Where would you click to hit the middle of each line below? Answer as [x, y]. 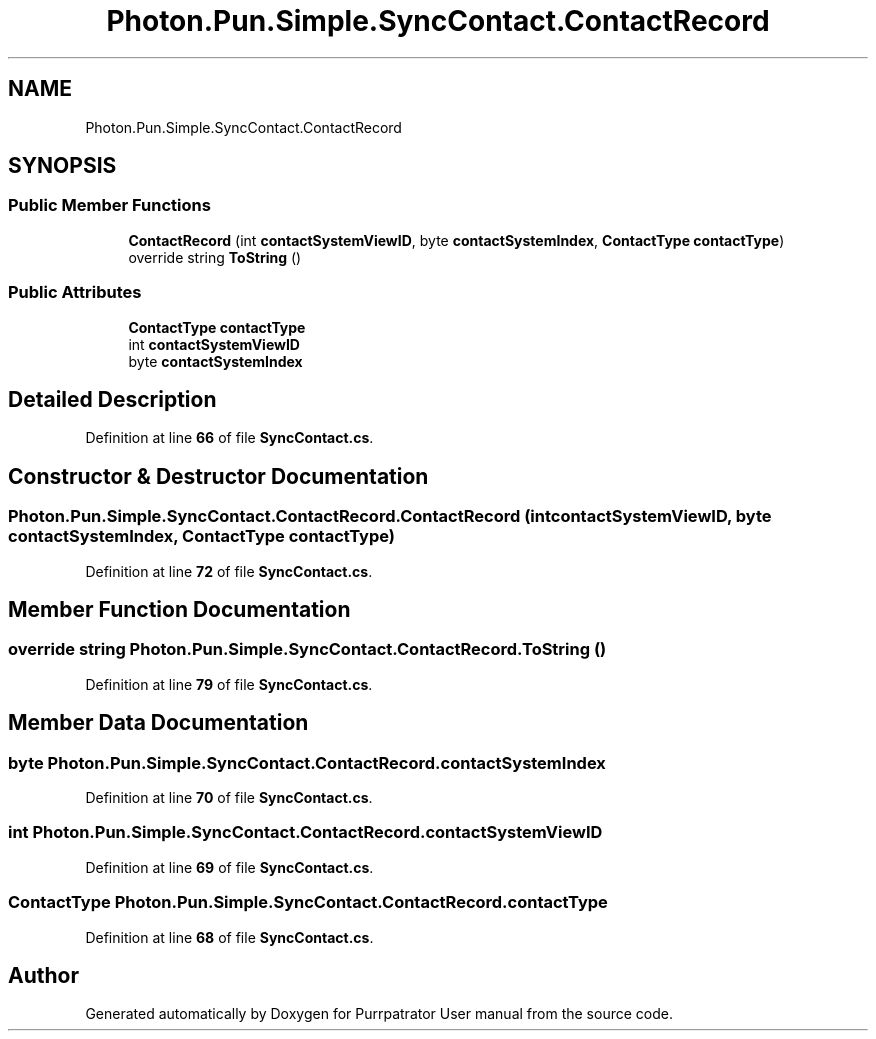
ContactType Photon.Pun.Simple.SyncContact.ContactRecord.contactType [308, 902]
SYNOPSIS [62, 166]
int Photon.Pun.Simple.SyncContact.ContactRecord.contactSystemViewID [305, 832]
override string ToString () [215, 257]
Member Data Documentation [158, 723]
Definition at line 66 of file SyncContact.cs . [229, 438]
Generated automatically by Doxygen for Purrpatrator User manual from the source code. [379, 1014]
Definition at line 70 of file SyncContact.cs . [229, 798]
